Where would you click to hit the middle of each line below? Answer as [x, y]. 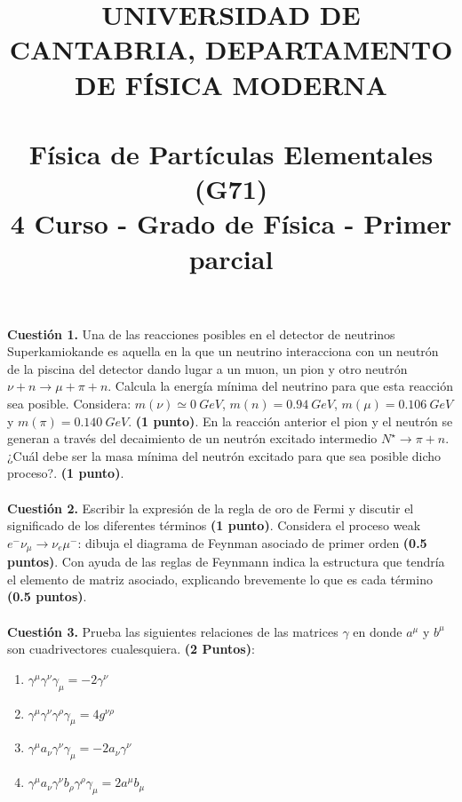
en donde [378, 631]
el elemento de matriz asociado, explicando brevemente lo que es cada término [220, 579]
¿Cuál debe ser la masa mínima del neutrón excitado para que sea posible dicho [224, 455]
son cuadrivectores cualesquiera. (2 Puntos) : [131, 649]
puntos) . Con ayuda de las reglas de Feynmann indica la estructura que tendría [226, 562]
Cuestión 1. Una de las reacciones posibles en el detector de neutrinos [201, 334]
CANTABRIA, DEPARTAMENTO [231, 49]
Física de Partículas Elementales [231, 153]
